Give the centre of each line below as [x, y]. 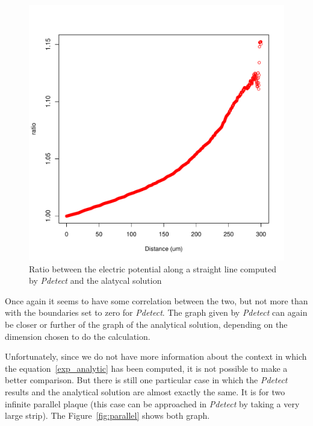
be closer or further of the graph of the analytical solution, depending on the [146, 324]
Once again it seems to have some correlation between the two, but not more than [156, 300]
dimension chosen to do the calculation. [78, 336]
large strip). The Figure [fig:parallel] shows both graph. [107, 415]
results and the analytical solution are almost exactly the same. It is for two [145, 391]
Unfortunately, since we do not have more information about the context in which [156, 356]
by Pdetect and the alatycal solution [95, 280]
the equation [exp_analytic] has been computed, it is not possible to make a [146, 368]
